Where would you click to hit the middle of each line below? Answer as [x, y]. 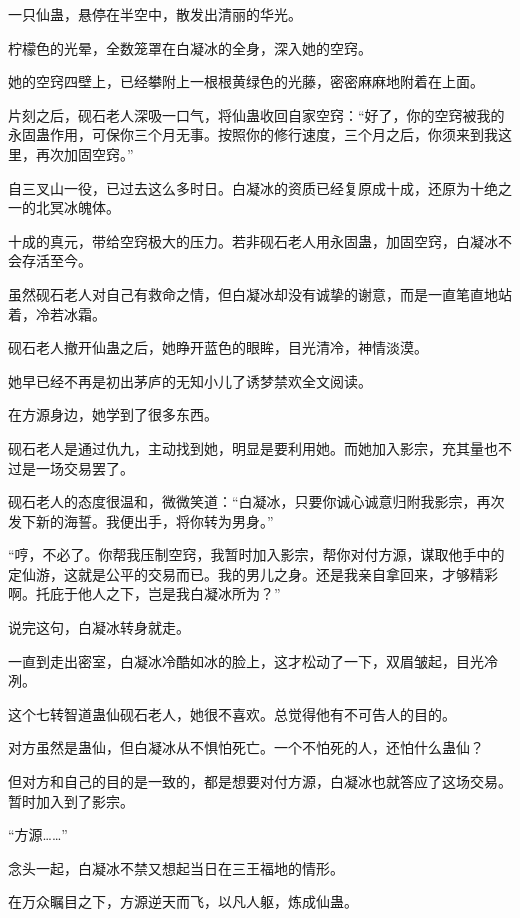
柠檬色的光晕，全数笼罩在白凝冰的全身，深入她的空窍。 [190, 47]
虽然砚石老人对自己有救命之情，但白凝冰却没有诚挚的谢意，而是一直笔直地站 [260, 293]
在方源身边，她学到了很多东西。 [113, 414]
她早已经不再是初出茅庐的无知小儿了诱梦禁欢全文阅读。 [190, 380]
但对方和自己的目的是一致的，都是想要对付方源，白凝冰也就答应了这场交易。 [260, 781]
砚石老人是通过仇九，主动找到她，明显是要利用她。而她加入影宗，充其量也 [253, 447]
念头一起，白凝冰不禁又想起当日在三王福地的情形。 [176, 867]
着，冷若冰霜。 [57, 313]
